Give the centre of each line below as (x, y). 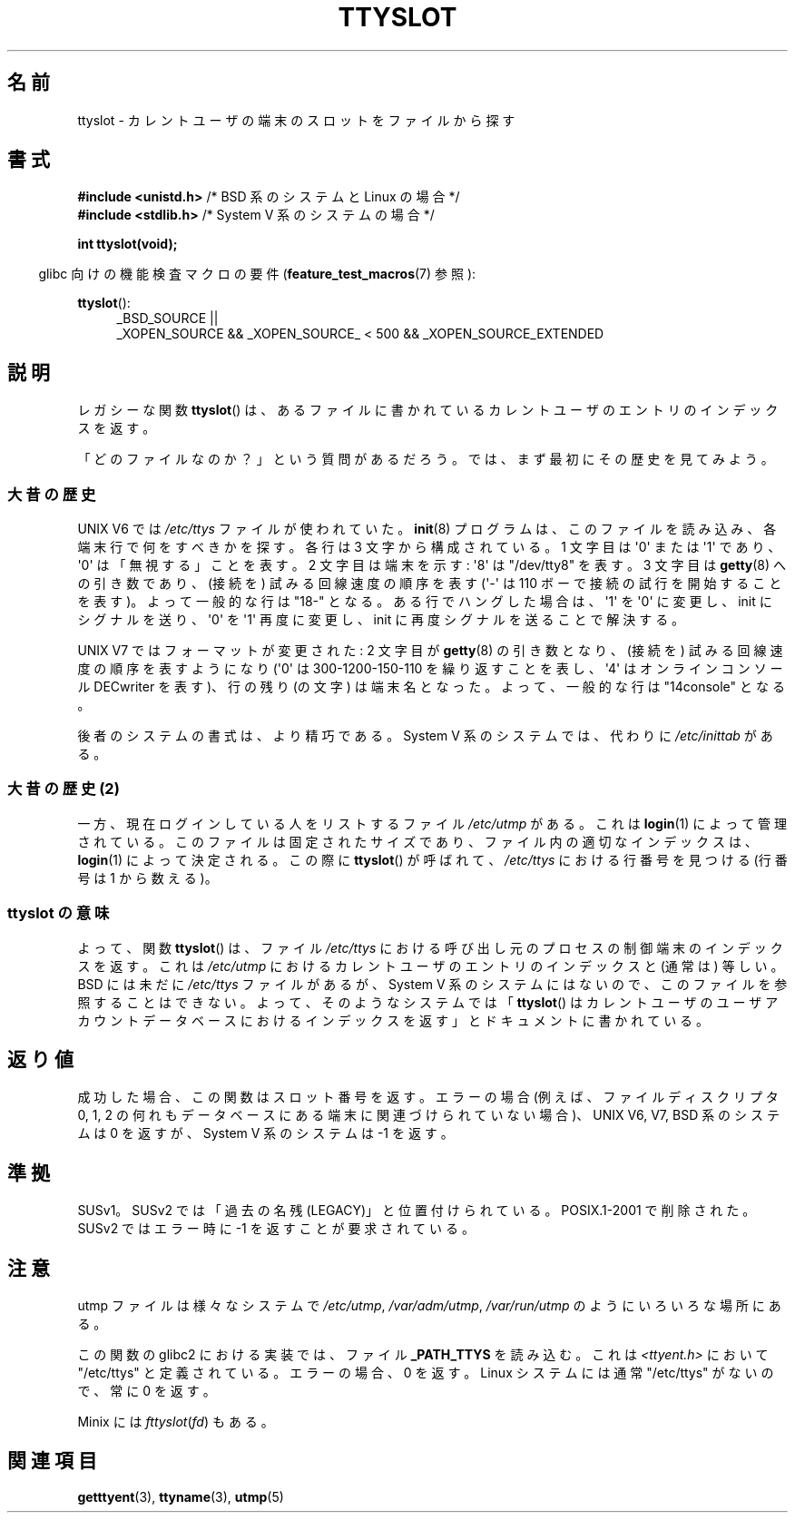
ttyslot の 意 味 (59, 913)
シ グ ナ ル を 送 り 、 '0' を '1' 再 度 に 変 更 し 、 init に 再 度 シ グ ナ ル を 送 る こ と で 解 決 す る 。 (381, 620)
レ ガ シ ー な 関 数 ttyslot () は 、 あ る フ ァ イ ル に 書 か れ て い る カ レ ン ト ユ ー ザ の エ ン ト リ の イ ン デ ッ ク (428, 410)
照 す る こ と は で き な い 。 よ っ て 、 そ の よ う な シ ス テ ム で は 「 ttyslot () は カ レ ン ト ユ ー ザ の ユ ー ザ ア (428, 1002)
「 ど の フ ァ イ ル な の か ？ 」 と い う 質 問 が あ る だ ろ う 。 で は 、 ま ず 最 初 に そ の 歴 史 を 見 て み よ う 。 (426, 459)
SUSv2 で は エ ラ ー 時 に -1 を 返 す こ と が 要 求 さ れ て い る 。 (276, 1229)
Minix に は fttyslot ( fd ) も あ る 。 (176, 1422)
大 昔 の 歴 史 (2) (64, 789)
